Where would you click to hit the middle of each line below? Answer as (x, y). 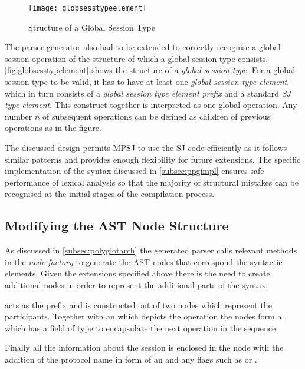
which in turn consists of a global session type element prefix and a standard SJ (148, 93)
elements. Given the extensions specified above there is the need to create (137, 273)
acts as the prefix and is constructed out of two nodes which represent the (138, 304)
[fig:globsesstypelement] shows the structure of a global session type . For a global (150, 70)
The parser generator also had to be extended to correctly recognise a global (143, 47)
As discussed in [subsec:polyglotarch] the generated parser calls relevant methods (151, 250)
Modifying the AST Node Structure (117, 225)
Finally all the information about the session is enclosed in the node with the (144, 347)
